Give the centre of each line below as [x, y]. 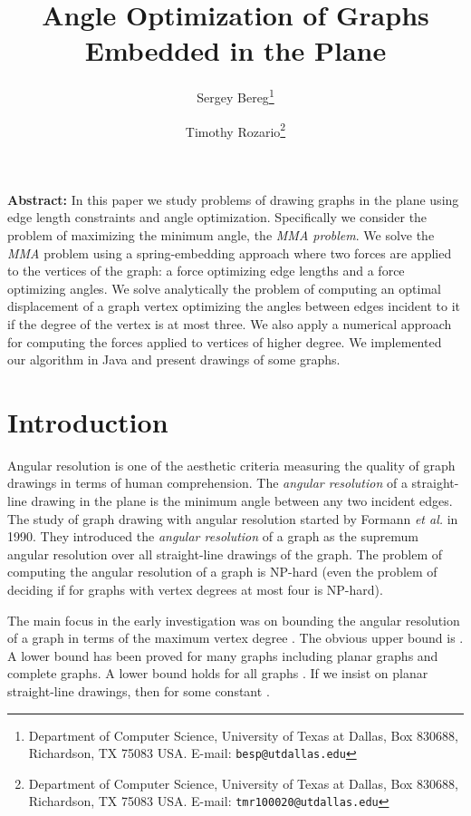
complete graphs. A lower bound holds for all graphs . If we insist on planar [218, 673]
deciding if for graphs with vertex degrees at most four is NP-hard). [195, 590]
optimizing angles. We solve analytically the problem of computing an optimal [224, 288]
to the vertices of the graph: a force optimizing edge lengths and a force [206, 271]
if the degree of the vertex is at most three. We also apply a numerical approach [230, 323]
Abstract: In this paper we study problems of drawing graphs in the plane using [233, 199]
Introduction [88, 421]
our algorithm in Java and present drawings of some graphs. [174, 359]
